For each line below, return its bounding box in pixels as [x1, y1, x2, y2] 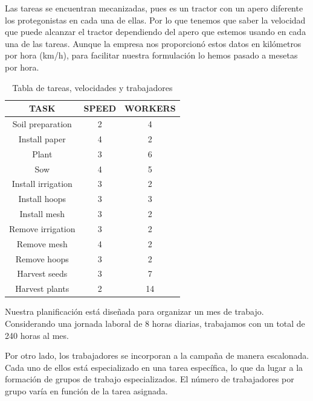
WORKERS [124, 102, 176, 115]
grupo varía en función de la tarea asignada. [5, 384, 168, 397]
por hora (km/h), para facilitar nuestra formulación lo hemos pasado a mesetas [5, 49, 298, 62]
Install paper [18, 132, 66, 145]
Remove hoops [15, 252, 69, 265]
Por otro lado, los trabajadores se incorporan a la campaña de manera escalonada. [5, 349, 309, 362]
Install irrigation [11, 177, 73, 190]
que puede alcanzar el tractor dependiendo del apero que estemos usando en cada [5, 25, 306, 38]
